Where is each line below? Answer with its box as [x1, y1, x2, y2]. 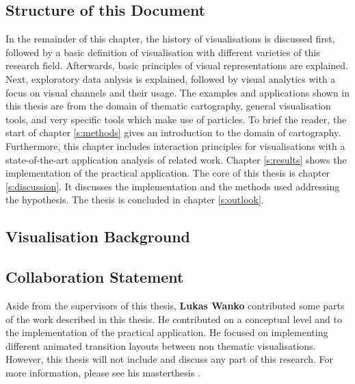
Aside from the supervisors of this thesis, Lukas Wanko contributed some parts [5, 298, 345, 312]
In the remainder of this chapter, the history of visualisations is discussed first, [5, 31, 335, 46]
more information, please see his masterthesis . [5, 365, 200, 379]
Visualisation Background [5, 226, 191, 247]
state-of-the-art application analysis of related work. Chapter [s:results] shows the [5, 152, 347, 166]
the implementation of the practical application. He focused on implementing [5, 325, 328, 340]
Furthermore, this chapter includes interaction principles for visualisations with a [5, 138, 345, 153]
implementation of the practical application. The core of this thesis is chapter [5, 166, 330, 180]
